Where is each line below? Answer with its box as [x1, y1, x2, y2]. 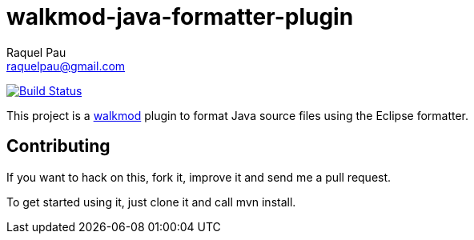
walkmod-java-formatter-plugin [6, 3, 354, 30]
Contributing [6, 136, 110, 157]
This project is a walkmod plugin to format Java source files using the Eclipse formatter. [6, 108, 469, 122]
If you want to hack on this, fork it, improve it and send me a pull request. [6, 170, 392, 184]
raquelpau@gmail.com [6, 58, 126, 73]
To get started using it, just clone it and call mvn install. [6, 194, 296, 209]
